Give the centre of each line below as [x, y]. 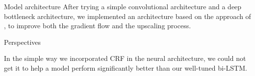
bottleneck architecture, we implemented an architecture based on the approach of [127, 16]
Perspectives [23, 42]
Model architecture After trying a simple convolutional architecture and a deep [123, 6]
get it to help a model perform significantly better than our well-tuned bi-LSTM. [126, 67]
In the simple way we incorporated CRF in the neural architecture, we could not [125, 58]
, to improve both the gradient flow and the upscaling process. [98, 26]
